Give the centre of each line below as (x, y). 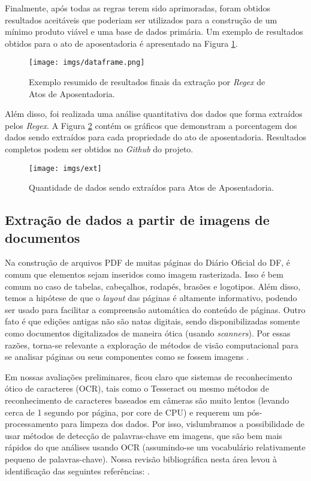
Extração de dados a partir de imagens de (137, 220)
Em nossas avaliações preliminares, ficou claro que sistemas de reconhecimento (149, 376)
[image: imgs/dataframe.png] (87, 63)
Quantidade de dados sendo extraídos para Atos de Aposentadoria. (152, 187)
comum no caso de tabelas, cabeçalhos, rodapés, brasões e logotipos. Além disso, (153, 286)
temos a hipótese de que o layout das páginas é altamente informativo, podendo (151, 298)
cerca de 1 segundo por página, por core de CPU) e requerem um (125, 412)
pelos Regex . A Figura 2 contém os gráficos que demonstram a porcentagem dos (151, 125)
